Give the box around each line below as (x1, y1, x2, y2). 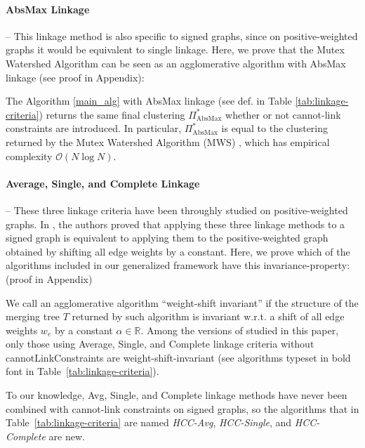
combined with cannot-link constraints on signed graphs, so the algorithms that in (6, 401, 359, 416)
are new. (48, 428, 85, 443)
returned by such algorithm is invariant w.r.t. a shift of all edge (72, 309, 345, 324)
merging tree (6, 309, 60, 324)
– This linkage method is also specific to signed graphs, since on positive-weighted (6, 28, 358, 43)
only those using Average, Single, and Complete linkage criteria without (6, 336, 314, 351)
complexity (6, 148, 53, 163)
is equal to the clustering (221, 121, 328, 136)
